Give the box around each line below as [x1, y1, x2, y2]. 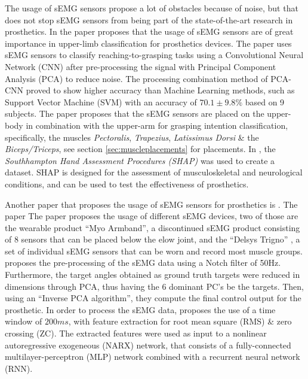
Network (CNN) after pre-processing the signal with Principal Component [5, 60, 276, 72]
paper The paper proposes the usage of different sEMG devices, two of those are [5, 210, 298, 222]
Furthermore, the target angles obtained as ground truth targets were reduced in [5, 268, 300, 281]
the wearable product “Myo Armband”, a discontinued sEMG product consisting [5, 221, 300, 234]
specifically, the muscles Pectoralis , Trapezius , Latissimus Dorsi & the [5, 131, 259, 143]
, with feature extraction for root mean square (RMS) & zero [68, 315, 292, 328]
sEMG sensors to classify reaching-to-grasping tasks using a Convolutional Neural [5, 48, 304, 61]
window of [5, 315, 42, 328]
